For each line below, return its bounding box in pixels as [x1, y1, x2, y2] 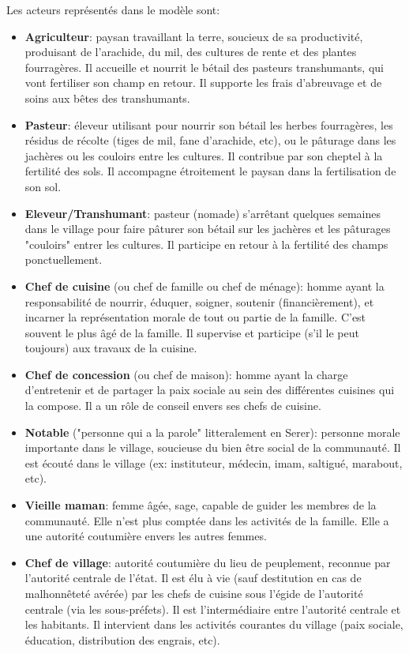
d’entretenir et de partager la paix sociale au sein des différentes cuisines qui [24, 381, 395, 398]
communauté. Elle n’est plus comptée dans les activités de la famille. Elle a [24, 512, 389, 528]
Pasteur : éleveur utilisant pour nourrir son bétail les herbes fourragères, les [24, 116, 393, 133]
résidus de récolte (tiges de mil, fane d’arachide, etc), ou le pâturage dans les [24, 132, 396, 148]
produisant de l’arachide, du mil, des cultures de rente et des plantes [24, 43, 357, 60]
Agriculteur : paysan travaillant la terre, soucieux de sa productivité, [24, 28, 363, 44]
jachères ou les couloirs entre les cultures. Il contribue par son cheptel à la [24, 147, 383, 163]
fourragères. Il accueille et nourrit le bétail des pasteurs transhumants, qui [24, 58, 384, 75]
